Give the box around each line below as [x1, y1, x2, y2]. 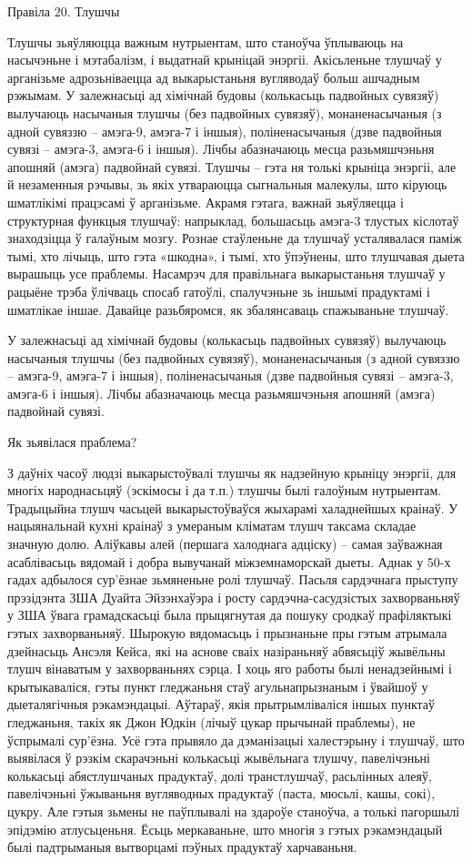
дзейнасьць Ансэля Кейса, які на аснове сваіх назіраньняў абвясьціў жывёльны [7, 641, 446, 660]
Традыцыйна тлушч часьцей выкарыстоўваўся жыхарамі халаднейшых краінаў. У [7, 498, 458, 517]
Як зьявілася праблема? [7, 432, 137, 451]
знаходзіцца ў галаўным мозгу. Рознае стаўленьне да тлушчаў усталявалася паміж [7, 228, 462, 248]
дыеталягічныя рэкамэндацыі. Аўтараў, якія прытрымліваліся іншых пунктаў [7, 695, 436, 714]
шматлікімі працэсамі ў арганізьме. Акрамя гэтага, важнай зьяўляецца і [7, 192, 404, 211]
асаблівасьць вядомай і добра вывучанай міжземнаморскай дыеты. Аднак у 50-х [7, 552, 451, 571]
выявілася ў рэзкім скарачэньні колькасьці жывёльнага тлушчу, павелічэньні [7, 748, 430, 767]
